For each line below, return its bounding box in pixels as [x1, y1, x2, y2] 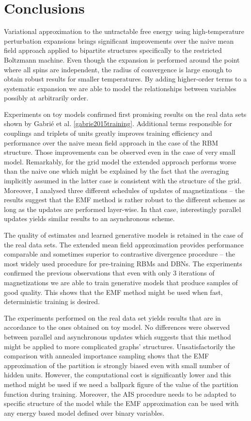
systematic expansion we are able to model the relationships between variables [4, 83, 236, 93]
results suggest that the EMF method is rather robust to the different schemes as [4, 194, 245, 205]
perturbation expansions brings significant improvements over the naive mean [4, 35, 234, 46]
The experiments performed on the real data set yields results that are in [4, 312, 221, 323]
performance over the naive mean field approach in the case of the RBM [4, 137, 218, 147]
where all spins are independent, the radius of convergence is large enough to [4, 64, 232, 74]
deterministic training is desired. [4, 296, 100, 307]
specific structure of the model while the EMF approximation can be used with [4, 398, 239, 408]
